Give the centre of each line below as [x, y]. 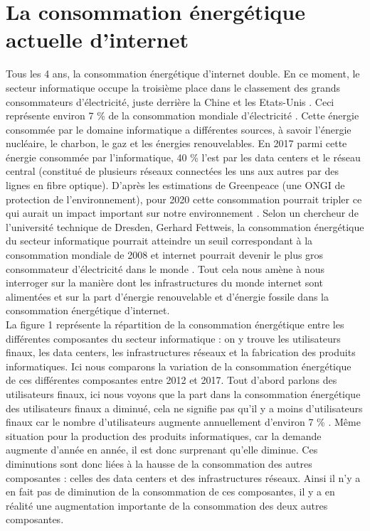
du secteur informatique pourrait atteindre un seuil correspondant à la [159, 241]
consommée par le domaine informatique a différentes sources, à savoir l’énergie [179, 129]
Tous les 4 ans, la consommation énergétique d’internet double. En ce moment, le [183, 74]
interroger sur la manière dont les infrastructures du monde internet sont [165, 283]
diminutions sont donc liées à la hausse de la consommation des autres [159, 463]
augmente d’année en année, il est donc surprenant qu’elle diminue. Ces [162, 450]
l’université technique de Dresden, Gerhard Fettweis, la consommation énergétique [185, 226]
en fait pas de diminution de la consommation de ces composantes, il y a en [170, 492]
